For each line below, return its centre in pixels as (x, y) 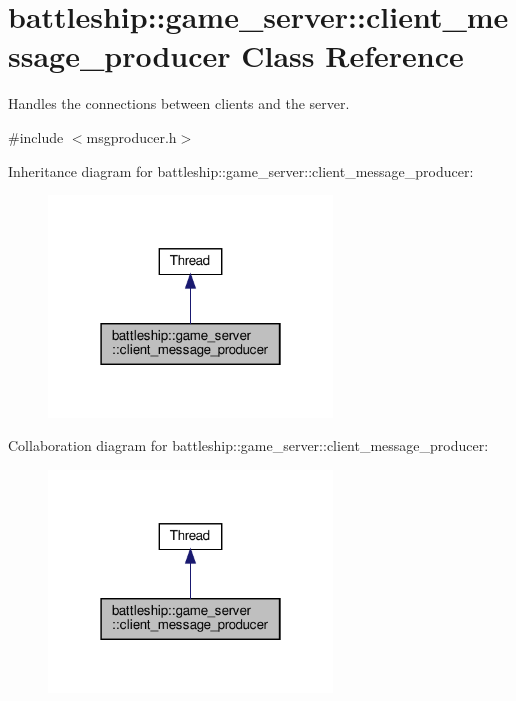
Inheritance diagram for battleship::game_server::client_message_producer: (241, 170)
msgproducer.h (131, 136)
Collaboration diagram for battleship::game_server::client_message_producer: (248, 445)
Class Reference (352, 55)
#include (36, 136)
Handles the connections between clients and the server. (179, 103)
